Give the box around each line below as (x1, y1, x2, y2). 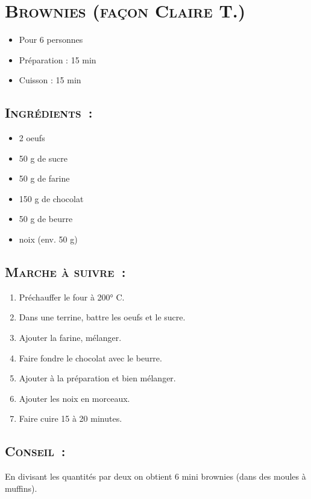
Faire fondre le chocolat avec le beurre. (19, 351, 162, 364)
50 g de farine (19, 172, 70, 185)
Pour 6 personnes (19, 33, 83, 46)
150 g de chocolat (19, 192, 84, 205)
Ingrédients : (5, 103, 93, 122)
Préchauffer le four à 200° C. (19, 290, 125, 303)
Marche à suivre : (5, 262, 126, 281)
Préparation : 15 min (19, 53, 96, 66)
